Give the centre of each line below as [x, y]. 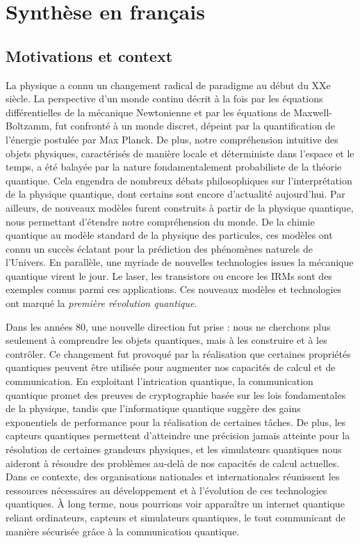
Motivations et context [89, 55]
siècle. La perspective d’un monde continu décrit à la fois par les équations [164, 99]
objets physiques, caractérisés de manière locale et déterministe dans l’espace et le [180, 153]
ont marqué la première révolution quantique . [101, 303]
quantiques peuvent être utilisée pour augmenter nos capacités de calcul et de [171, 367]
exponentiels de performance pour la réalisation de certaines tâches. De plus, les [176, 422]
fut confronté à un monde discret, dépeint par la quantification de [195, 126]
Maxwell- [313, 112]
